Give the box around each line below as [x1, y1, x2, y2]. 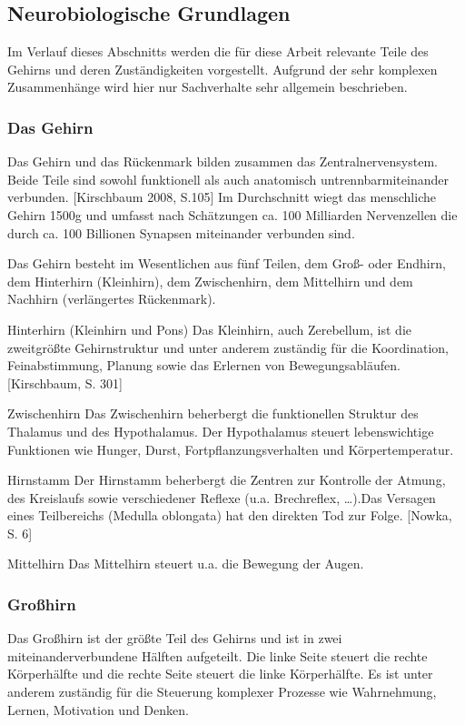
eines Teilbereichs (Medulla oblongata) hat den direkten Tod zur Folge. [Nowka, [7, 506, 452, 525]
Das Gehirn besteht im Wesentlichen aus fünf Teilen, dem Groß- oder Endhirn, [7, 254, 446, 273]
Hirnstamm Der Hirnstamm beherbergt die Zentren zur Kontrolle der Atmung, [7, 470, 446, 489]
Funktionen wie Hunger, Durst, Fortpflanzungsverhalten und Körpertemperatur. [7, 439, 454, 458]
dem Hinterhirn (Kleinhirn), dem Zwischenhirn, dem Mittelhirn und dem [7, 271, 413, 290]
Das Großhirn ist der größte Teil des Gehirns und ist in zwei [7, 629, 342, 648]
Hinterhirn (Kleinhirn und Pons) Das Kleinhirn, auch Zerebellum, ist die [7, 319, 412, 338]
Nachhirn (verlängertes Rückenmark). [7, 289, 216, 308]
